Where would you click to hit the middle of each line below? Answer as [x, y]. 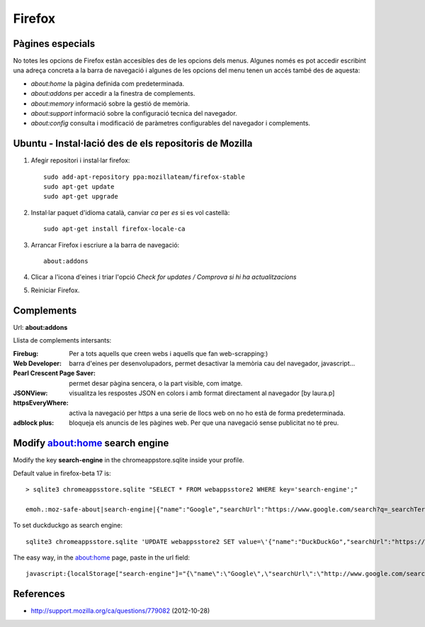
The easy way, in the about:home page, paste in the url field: [102, 557]
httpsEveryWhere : [41, 403]
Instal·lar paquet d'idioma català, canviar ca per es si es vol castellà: [130, 212]
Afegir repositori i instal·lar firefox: [80, 160]
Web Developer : [37, 363]
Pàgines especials [54, 44]
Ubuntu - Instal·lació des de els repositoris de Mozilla [133, 144]
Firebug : [26, 353]
